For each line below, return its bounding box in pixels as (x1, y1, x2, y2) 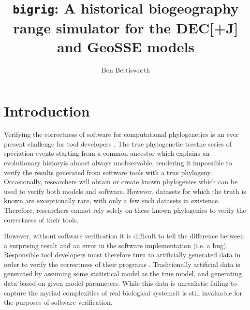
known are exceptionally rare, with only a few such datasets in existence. (4, 195, 220, 206)
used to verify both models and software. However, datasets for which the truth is (4, 186, 246, 196)
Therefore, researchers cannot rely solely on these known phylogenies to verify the (4, 205, 246, 215)
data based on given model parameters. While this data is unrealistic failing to (4, 278, 237, 288)
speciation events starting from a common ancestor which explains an (4, 148, 210, 158)
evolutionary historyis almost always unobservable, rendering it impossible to (4, 157, 232, 167)
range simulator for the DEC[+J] (13, 17, 238, 37)
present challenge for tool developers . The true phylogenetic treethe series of (4, 138, 232, 148)
